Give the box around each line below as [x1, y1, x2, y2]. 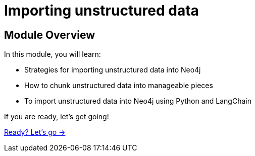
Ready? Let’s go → [4, 128, 66, 137]
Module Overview [4, 28, 95, 41]
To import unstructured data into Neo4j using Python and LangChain [24, 97, 251, 106]
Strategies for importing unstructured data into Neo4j [24, 65, 201, 74]
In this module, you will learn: [4, 50, 101, 59]
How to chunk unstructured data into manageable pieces [24, 81, 213, 90]
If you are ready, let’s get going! [4, 112, 109, 121]
